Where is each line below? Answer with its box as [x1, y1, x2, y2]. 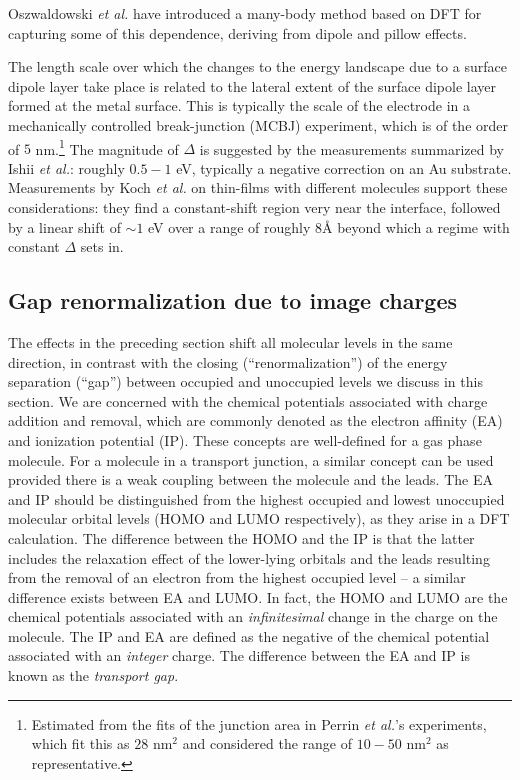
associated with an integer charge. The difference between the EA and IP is [8, 645, 470, 666]
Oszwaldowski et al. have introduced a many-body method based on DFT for [8, 3, 482, 23]
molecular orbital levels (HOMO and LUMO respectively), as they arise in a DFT [8, 508, 510, 529]
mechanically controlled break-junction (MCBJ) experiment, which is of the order [8, 114, 509, 135]
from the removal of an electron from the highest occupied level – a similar [8, 567, 466, 588]
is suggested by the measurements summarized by [199, 138, 504, 159]
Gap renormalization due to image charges [8, 285, 458, 316]
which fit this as [31, 733, 130, 754]
